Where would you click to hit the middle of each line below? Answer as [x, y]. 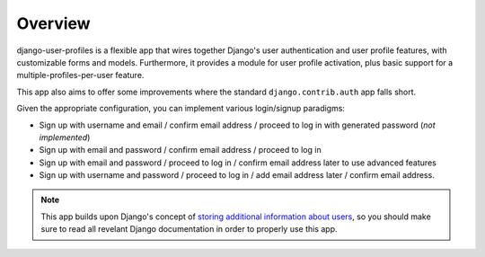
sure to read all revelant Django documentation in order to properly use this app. [189, 229]
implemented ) [65, 137]
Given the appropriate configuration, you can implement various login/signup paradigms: [181, 109]
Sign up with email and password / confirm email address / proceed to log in [181, 150]
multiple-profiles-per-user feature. [80, 75]
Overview [53, 23]
